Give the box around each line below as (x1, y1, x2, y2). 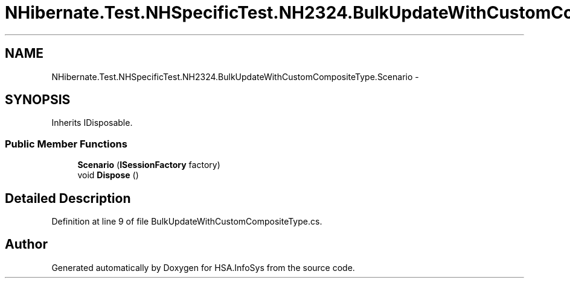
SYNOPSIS (5, 92, 71, 108)
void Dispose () (77, 170, 139, 181)
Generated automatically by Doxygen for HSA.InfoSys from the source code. (51, 262, 355, 273)
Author (5, 237, 48, 252)
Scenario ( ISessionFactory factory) (77, 160, 220, 170)
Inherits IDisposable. (51, 117, 133, 128)
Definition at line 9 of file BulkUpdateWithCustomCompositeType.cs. (51, 216, 322, 227)
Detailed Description (5, 190, 131, 206)
